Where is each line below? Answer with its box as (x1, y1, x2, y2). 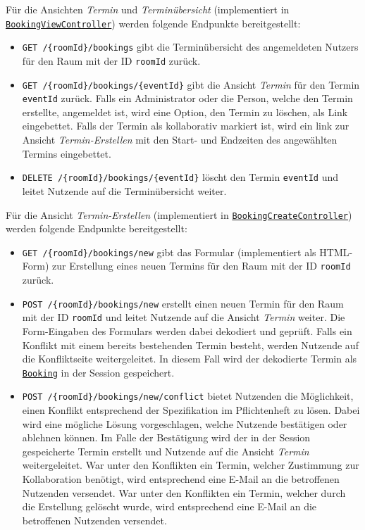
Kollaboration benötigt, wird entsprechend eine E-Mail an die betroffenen (22, 472, 340, 486)
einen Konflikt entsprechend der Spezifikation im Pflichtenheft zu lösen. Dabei (22, 403, 360, 417)
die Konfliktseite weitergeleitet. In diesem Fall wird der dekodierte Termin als (22, 351, 357, 366)
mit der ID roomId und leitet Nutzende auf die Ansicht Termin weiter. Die (22, 310, 345, 324)
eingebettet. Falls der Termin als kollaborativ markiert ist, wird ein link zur (22, 118, 349, 133)
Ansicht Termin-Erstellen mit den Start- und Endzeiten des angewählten (22, 132, 338, 147)
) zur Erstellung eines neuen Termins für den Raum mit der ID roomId (44, 258, 351, 273)
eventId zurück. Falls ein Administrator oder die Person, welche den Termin (22, 91, 353, 106)
